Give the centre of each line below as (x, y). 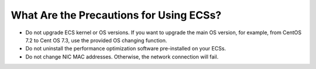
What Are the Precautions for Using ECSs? (116, 15)
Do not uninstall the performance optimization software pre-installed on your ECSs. (126, 49)
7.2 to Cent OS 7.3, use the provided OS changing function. (96, 40)
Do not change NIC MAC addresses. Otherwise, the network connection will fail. (122, 57)
